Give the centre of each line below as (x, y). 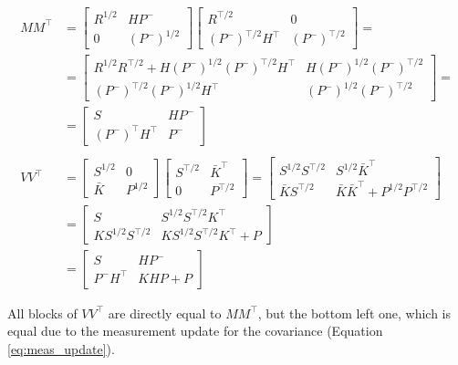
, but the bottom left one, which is (354, 313)
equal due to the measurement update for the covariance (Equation (195, 331)
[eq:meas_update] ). (61, 349)
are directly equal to (165, 313)
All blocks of (42, 313)
